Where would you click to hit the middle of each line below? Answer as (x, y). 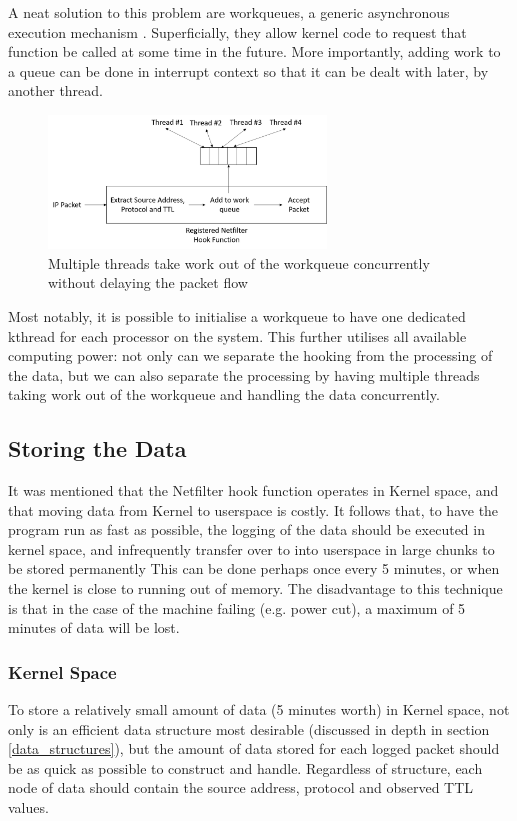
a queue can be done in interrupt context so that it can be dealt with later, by (248, 70)
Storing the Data (97, 448)
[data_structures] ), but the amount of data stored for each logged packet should (254, 748)
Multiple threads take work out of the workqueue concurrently (239, 262)
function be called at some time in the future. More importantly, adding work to (254, 51)
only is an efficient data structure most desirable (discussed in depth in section (249, 728)
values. (28, 807)
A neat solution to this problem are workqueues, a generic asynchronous (229, 12)
